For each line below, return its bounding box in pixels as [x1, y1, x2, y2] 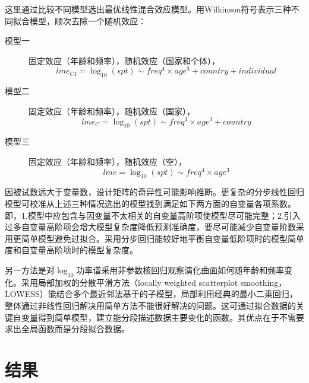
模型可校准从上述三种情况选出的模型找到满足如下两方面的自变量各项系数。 [5, 197, 296, 209]
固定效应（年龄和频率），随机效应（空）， [29, 155, 187, 167]
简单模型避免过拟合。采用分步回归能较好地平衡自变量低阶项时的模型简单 [21, 232, 304, 244]
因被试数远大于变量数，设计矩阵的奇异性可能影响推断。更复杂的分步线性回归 [5, 186, 304, 198]
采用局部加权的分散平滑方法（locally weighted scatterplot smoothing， [21, 276, 287, 288]
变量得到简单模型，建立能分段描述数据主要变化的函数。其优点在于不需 [21, 311, 296, 323]
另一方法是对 [5, 263, 55, 276]
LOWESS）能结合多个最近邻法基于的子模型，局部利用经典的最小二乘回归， [5, 288, 298, 300]
